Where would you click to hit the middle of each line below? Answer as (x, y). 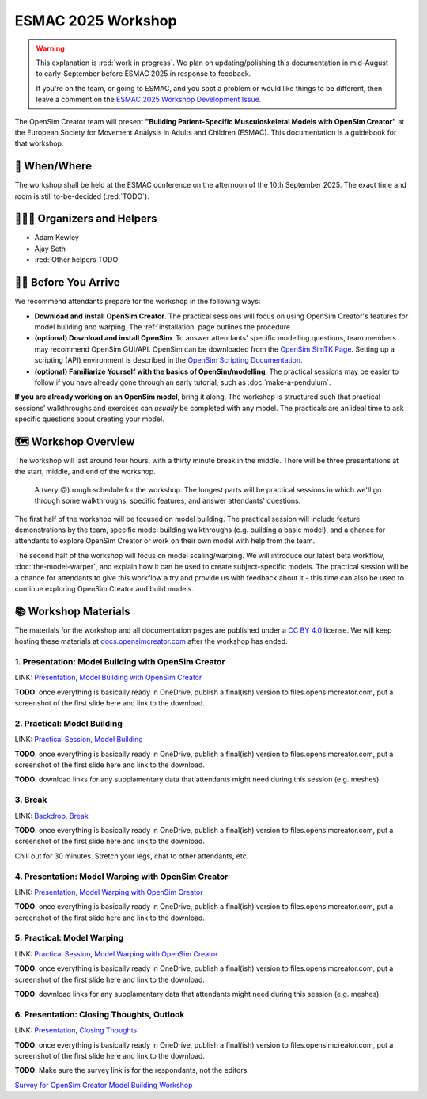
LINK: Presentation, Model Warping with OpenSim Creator (109, 892)
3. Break (31, 800)
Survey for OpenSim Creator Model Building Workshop (104, 1085)
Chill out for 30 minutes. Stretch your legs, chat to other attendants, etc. (132, 856)
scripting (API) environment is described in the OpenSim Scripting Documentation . (168, 360)
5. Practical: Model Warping (69, 938)
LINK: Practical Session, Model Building (79, 740)
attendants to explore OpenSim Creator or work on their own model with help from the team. (165, 541)
